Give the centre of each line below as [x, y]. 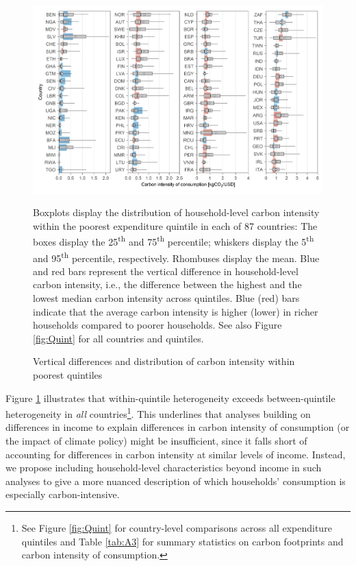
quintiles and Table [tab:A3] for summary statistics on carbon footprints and [182, 541]
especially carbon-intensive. [63, 494]
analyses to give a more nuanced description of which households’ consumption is [176, 481]
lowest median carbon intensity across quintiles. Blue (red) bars [166, 298]
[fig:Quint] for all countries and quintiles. [118, 338]
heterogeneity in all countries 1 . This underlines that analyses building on [158, 413]
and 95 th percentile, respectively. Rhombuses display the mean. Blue [176, 257]
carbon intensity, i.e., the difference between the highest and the [167, 284]
